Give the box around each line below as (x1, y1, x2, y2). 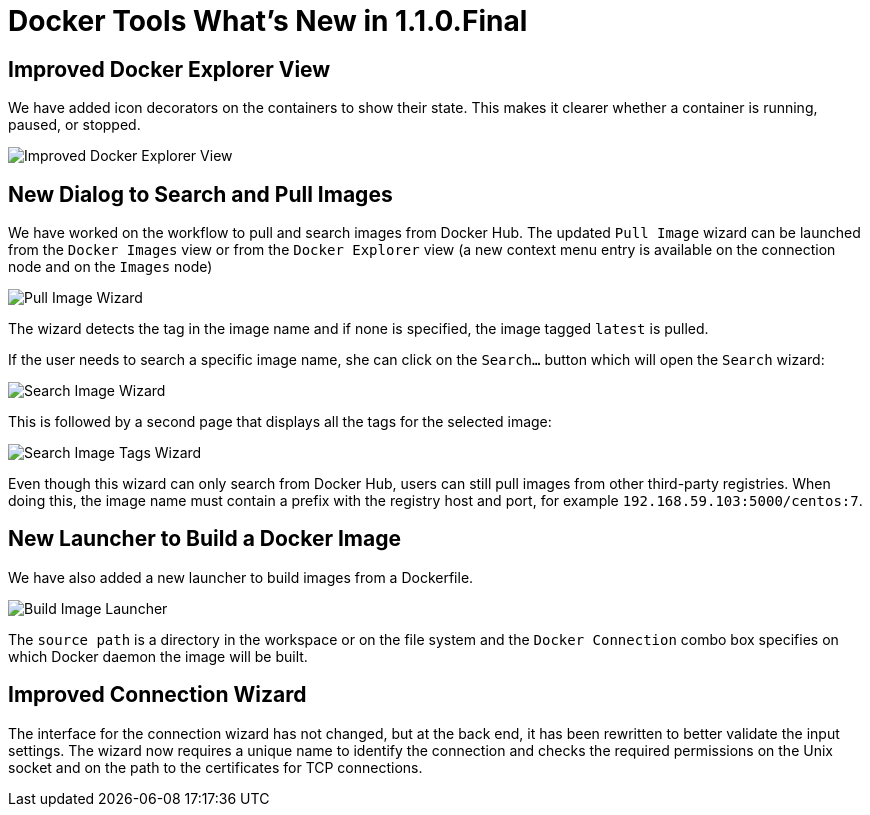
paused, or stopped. (8, 116, 141, 134)
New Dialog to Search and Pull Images (8, 181, 393, 207)
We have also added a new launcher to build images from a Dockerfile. (8, 568, 474, 586)
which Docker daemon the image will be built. (8, 647, 308, 665)
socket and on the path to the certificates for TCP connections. (8, 758, 423, 776)
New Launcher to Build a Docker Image (8, 526, 401, 552)
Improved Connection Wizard (8, 682, 307, 708)
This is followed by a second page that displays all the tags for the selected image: (8, 413, 552, 431)
